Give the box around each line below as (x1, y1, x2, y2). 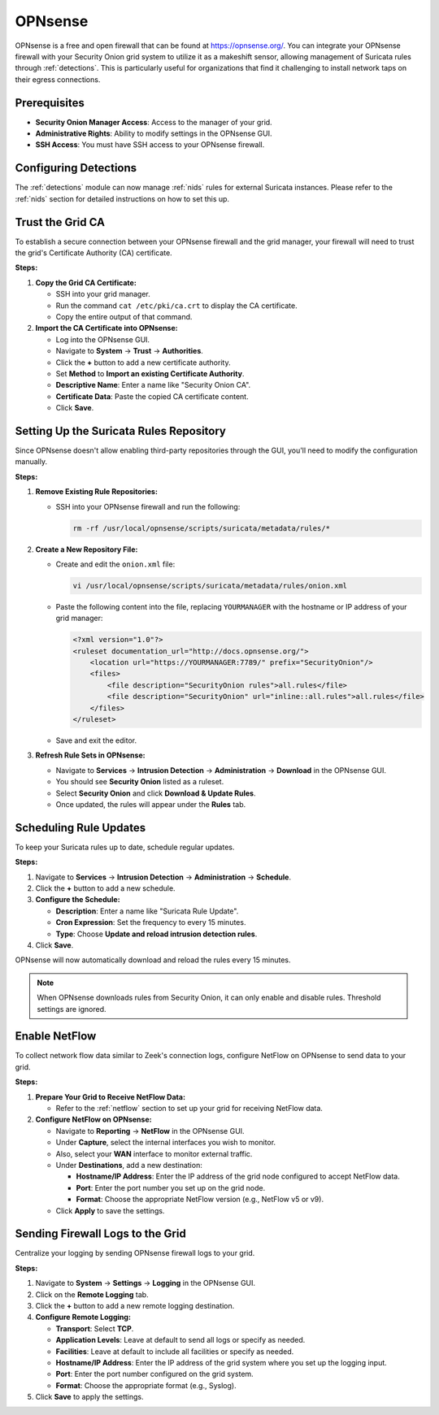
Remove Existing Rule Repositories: (35, 487, 159, 497)
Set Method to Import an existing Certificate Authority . (55, 368, 245, 378)
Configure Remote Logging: (35, 1313, 132, 1322)
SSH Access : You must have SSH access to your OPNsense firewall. (35, 140, 265, 150)
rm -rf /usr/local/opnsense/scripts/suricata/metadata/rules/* (72, 523, 331, 532)
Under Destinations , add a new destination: (55, 1160, 202, 1170)
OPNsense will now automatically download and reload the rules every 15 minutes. (15, 955, 291, 965)
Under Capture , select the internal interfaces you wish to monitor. (55, 1138, 276, 1148)
